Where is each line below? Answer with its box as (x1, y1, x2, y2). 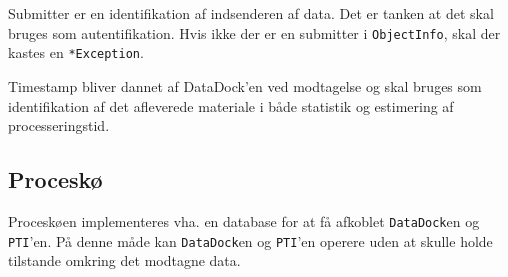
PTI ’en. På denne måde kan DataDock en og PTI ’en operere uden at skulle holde (8, 230, 493, 251)
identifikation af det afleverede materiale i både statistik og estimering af (8, 95, 454, 116)
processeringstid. (8, 115, 110, 136)
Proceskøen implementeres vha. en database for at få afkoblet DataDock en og (8, 210, 480, 231)
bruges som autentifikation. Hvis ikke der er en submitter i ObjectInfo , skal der (8, 22, 501, 43)
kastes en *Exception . (8, 42, 144, 63)
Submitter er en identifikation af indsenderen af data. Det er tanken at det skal (8, 3, 494, 23)
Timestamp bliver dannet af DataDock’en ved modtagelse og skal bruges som (8, 75, 482, 96)
